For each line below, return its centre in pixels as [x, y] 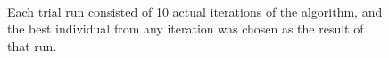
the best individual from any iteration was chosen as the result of [186, 29]
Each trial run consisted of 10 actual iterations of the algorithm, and [195, 11]
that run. [32, 45]
